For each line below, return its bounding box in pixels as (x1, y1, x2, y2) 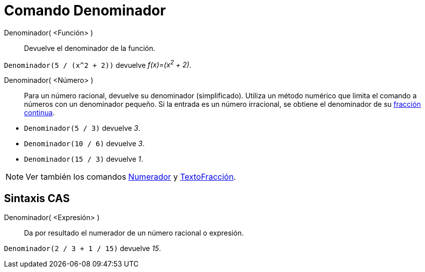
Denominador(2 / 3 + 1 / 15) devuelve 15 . (4, 244, 161, 253)
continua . (24, 108, 55, 117)
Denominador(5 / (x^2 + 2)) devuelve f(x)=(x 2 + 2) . (4, 59, 192, 69)
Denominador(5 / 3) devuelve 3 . (24, 124, 141, 133)
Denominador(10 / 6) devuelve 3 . (24, 139, 145, 148)
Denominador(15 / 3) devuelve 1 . (24, 155, 143, 164)
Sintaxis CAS (4, 192, 70, 205)
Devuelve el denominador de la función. (24, 43, 155, 52)
